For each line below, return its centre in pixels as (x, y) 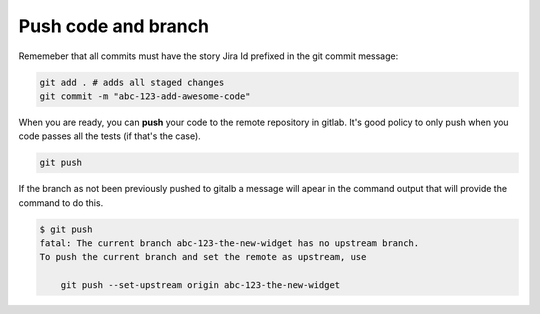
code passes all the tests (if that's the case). (110, 136)
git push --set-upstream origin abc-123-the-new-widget (200, 285)
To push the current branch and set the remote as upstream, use (203, 257)
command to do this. (61, 202)
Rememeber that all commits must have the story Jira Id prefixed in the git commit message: (208, 56)
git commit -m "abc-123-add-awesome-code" (145, 96)
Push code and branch (114, 26)
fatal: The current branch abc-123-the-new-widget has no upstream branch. (229, 243)
